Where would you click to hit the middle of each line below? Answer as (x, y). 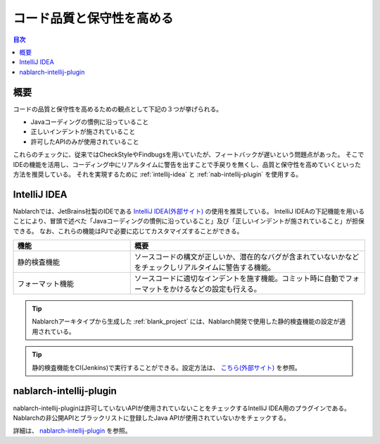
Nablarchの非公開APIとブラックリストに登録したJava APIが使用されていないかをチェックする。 (152, 418)
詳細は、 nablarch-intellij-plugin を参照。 (72, 431)
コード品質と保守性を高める (93, 18)
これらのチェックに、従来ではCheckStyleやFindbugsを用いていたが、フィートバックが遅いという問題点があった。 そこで (189, 154)
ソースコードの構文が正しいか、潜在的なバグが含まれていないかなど (247, 257)
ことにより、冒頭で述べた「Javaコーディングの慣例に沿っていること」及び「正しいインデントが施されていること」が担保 (189, 221)
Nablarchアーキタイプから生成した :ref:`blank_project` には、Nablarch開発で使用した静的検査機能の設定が (186, 321)
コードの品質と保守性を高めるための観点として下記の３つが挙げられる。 (118, 109)
